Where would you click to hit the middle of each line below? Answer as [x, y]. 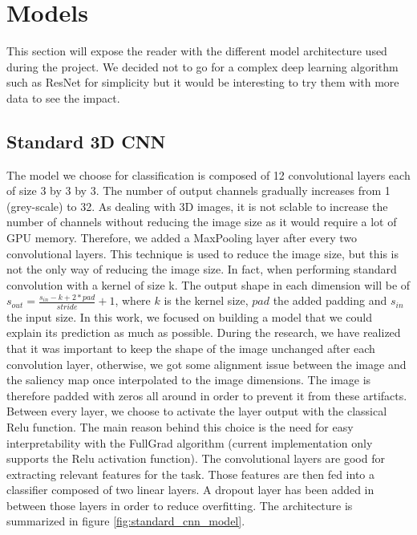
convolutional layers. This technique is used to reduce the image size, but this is [203, 253]
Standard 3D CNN [86, 141]
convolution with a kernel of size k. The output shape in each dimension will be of [208, 284]
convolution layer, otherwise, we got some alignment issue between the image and [206, 364]
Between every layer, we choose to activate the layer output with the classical [197, 411]
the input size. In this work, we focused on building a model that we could [190, 316]
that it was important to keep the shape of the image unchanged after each [191, 348]
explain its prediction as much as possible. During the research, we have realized [204, 332]
